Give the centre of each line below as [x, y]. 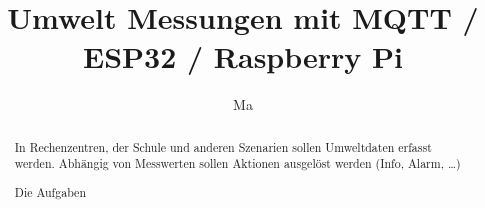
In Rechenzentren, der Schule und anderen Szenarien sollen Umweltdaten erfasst [223, 146]
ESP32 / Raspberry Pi [243, 56]
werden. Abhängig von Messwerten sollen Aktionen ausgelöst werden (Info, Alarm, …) [237, 163]
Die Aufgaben [50, 191]
